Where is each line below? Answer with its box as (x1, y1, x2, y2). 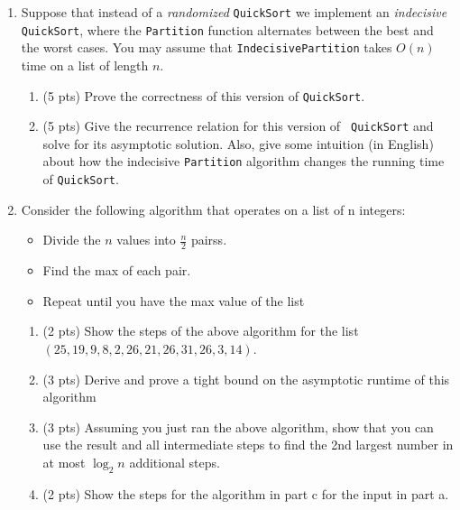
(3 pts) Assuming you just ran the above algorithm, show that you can (42, 417, 434, 436)
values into (116, 230, 176, 249)
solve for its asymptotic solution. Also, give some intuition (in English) (42, 134, 434, 153)
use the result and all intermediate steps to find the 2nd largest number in (42, 435, 454, 454)
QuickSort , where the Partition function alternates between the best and (21, 20, 434, 39)
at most (42, 452, 86, 471)
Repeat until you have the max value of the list (42, 291, 305, 310)
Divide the (42, 230, 101, 249)
